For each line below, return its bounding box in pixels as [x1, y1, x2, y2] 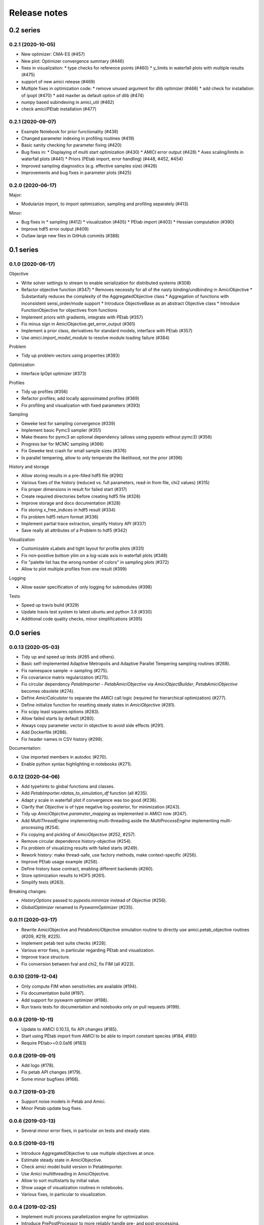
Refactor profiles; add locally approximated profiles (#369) [21, 395, 139, 401]
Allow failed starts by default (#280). [21, 715, 95, 721]
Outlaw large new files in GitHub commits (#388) [21, 233, 120, 239]
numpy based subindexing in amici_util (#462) [21, 99, 114, 105]
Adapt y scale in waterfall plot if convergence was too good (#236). [21, 797, 157, 803]
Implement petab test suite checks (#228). [21, 940, 107, 946]
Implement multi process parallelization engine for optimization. [21, 1214, 149, 1220]
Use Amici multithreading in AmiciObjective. [21, 1171, 110, 1176]
